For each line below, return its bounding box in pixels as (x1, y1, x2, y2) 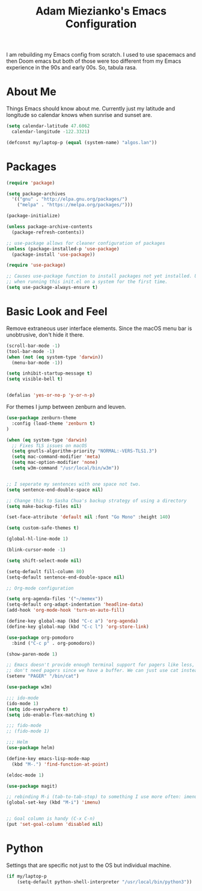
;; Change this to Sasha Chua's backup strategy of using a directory (6, 498, 187, 504)
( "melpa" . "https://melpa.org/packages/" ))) (17, 202, 133, 208)
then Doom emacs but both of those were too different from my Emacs (6, 57, 182, 65)
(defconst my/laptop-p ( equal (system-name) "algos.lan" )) (6, 139, 158, 145)
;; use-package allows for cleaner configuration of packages (6, 240, 165, 246)
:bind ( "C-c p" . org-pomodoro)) (11, 640, 96, 646)
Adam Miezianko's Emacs (35, 4, 167, 18)
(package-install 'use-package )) (11, 252, 96, 258)
